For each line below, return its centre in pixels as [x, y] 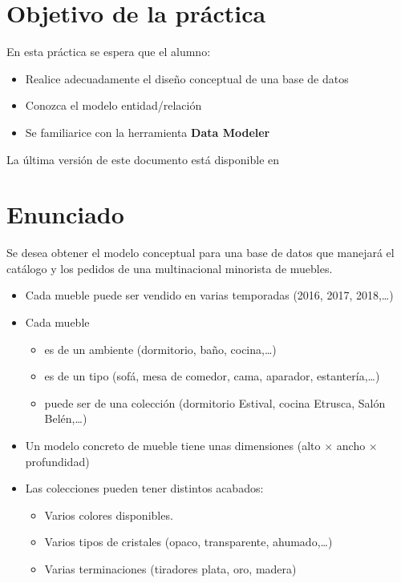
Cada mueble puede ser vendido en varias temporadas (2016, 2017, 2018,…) [209, 295]
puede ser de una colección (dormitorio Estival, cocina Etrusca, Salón [215, 402]
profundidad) [57, 461]
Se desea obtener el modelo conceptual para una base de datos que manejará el [200, 253]
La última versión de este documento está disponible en [143, 159]
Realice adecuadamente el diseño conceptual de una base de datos [187, 78]
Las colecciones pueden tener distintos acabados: [144, 488]
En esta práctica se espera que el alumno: [109, 52]
